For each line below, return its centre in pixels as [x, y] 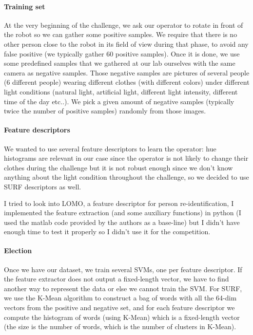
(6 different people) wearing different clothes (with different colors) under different [127, 82]
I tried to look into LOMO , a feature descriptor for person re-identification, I [119, 203]
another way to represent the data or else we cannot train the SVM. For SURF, [123, 288]
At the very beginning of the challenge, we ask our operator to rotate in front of [124, 25]
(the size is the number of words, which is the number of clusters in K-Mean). [120, 326]
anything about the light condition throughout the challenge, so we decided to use [126, 177]
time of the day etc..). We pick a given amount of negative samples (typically [119, 101]
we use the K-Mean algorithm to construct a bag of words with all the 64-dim [120, 298]
